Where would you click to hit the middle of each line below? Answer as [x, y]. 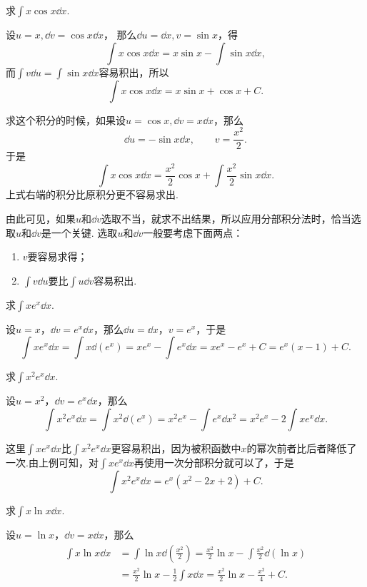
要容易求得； [57, 256]
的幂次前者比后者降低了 [302, 448]
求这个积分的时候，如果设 [66, 119]
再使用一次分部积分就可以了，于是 [214, 463]
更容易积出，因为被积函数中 [176, 448]
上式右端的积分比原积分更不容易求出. [92, 194]
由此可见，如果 [41, 219]
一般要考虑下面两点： [193, 232]
